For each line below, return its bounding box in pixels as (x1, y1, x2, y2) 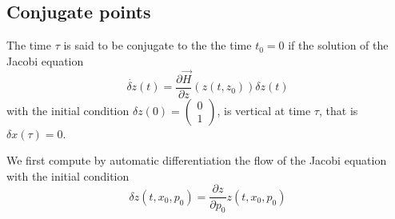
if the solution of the (288, 37, 389, 54)
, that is (318, 102, 358, 118)
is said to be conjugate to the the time (63, 37, 252, 54)
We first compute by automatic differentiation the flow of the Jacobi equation (6, 152, 387, 169)
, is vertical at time (217, 102, 311, 118)
